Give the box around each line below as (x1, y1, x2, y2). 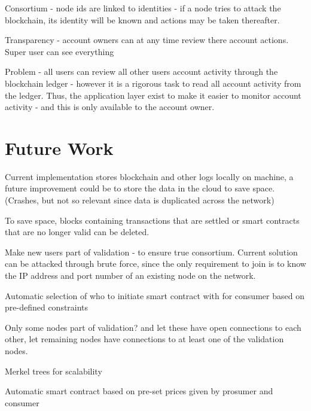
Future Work (5, 135, 114, 160)
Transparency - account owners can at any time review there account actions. (5, 34, 289, 46)
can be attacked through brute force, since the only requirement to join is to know (5, 257, 306, 270)
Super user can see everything (5, 45, 114, 57)
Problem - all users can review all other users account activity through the (5, 65, 278, 78)
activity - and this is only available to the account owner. (5, 101, 215, 113)
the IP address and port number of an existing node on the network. (5, 269, 256, 282)
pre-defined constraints (5, 301, 89, 313)
